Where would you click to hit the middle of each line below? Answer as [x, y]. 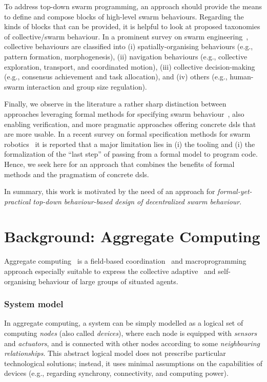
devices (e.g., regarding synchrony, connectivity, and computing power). [116, 373]
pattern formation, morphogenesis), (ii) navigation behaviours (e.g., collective [126, 56]
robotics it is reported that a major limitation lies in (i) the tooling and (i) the [130, 144]
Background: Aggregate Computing [132, 236]
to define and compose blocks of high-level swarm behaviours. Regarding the [124, 16]
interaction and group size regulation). [87, 86]
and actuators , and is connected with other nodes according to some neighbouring [132, 343]
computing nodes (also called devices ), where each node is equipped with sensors [131, 333]
